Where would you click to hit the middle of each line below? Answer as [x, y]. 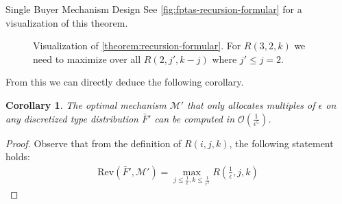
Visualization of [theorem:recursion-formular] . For [137, 46]
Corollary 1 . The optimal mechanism [86, 104]
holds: [18, 156]
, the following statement [281, 143]
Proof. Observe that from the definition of [94, 143]
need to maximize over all [87, 59]
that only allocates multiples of [251, 104]
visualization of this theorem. [67, 22]
